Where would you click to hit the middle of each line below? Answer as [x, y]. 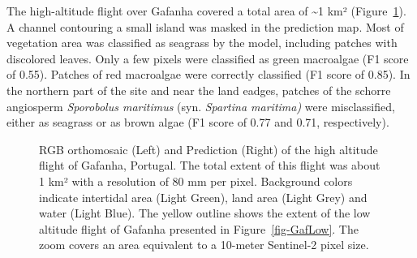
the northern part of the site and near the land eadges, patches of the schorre [199, 90]
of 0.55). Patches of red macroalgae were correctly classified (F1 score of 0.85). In [208, 74]
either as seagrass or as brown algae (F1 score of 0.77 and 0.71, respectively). [198, 122]
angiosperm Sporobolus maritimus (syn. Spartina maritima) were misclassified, [201, 106]
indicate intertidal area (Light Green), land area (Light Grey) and [203, 197]
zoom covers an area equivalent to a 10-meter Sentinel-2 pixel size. [204, 245]
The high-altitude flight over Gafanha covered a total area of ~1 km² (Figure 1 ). [206, 11]
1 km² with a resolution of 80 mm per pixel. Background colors [196, 181]
